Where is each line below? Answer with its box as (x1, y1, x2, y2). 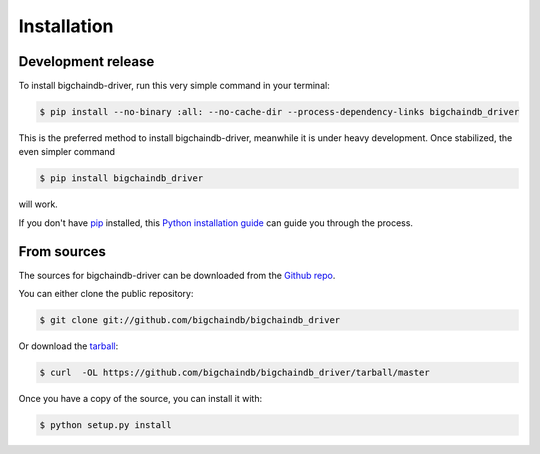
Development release (18, 53, 155, 70)
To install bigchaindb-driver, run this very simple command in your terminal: (18, 80, 330, 92)
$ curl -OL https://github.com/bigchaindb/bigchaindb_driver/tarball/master (39, 367, 430, 379)
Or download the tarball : (18, 340, 119, 352)
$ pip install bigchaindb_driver (39, 173, 204, 184)
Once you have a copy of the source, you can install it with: (18, 393, 263, 405)
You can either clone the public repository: (18, 288, 194, 300)
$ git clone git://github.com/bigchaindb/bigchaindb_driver (39, 315, 341, 326)
